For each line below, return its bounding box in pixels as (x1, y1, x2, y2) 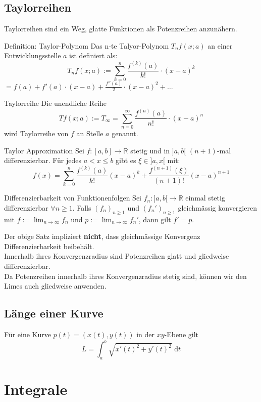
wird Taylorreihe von (4, 128, 69, 139)
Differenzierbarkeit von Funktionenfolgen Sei (4, 192, 141, 203)
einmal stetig (185, 192, 225, 203)
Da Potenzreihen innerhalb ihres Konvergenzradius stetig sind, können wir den (4, 270, 247, 281)
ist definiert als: (69, 50, 118, 61)
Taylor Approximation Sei (4, 145, 84, 155)
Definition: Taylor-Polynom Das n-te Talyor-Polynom (4, 40, 169, 51)
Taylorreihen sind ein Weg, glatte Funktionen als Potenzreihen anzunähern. (4, 23, 237, 34)
